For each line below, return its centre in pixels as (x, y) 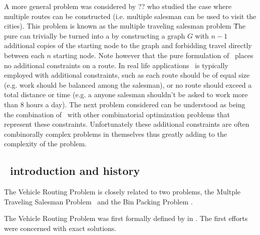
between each (24, 55)
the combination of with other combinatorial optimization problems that (117, 114)
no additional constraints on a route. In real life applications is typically (116, 65)
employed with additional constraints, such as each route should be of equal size (127, 75)
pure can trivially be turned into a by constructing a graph (95, 35)
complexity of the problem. (45, 144)
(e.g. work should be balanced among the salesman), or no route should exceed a (128, 84)
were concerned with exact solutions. (60, 228)
